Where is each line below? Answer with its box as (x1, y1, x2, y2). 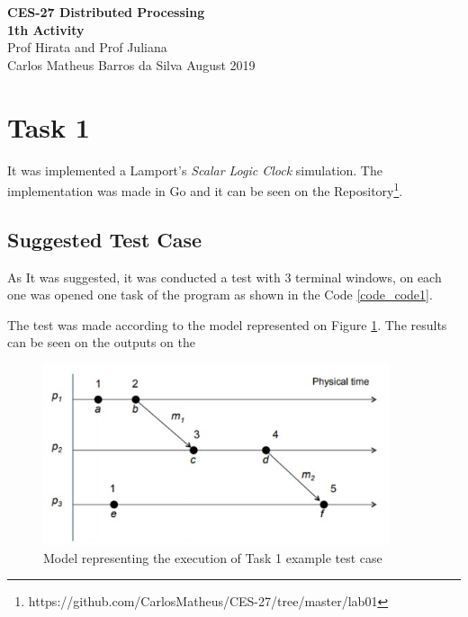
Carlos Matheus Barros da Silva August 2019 (7, 55, 256, 74)
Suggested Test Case (7, 225, 202, 253)
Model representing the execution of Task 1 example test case (43, 548, 382, 567)
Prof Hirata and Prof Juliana (7, 38, 167, 57)
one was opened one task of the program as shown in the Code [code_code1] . (7, 285, 433, 304)
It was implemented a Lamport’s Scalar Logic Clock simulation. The (7, 160, 382, 179)
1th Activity (7, 20, 85, 39)
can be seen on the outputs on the (7, 333, 195, 352)
